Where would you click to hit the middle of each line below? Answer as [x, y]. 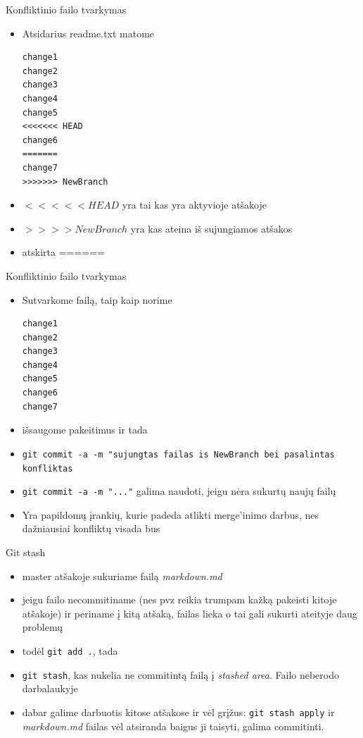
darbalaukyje [50, 688]
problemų [43, 627]
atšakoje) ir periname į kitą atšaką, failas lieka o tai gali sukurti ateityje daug [190, 613]
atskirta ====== [63, 252]
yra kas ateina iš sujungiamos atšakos [211, 228]
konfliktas [47, 468]
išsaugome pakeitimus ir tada [85, 430]
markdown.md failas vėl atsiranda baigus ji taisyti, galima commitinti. [173, 726]
